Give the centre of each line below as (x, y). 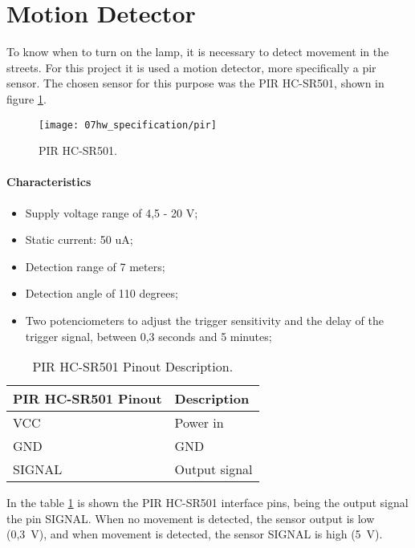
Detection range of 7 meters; (95, 266)
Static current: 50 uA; (79, 239)
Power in (199, 423)
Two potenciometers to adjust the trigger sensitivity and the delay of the (204, 320)
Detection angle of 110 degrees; (102, 293)
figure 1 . (26, 98)
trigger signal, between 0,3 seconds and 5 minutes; (149, 336)
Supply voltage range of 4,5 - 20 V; (112, 212)
